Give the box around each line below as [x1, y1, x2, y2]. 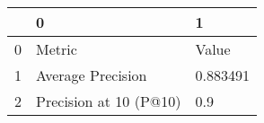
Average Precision [36, 65, 147, 85]
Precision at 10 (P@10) [36, 91, 181, 111]
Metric [36, 39, 77, 59]
